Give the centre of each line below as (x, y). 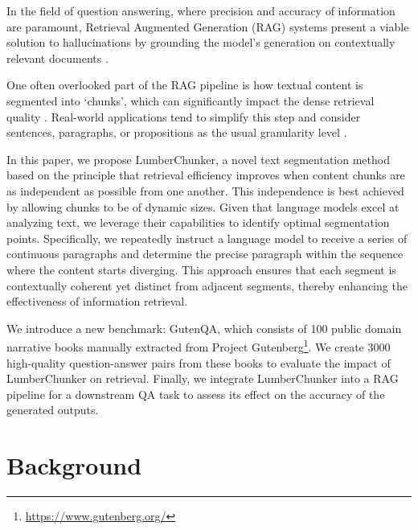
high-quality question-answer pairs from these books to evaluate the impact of (199, 362)
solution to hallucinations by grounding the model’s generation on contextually (201, 42)
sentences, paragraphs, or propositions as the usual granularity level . (177, 132)
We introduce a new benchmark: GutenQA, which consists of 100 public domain (204, 328)
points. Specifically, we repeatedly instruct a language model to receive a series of (207, 238)
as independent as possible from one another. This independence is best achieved (205, 190)
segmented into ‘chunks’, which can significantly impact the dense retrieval (191, 100)
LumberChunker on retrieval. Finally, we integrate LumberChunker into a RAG (203, 378)
